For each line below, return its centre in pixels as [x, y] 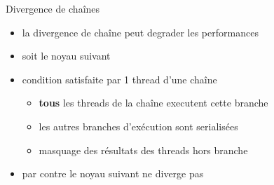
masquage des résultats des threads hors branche [143, 150]
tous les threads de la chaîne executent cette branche [153, 103]
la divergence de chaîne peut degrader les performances [140, 32]
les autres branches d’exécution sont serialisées [138, 126]
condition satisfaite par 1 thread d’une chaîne [119, 79]
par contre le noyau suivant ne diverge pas [113, 173]
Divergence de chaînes [53, 8]
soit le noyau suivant [66, 56]
